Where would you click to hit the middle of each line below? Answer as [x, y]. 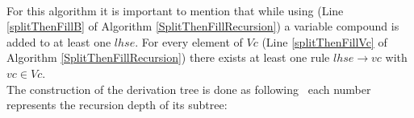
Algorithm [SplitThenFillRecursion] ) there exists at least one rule [168, 57]
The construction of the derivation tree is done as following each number [189, 89]
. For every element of [189, 41]
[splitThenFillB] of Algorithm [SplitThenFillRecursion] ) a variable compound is [203, 26]
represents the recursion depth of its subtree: [117, 105]
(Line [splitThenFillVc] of [324, 41]
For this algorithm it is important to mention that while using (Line [175, 10]
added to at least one [59, 41]
